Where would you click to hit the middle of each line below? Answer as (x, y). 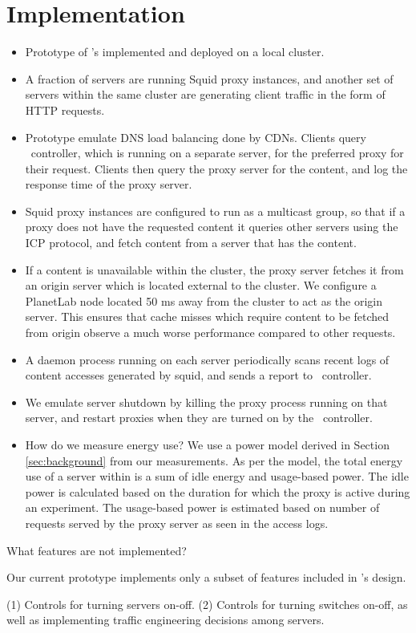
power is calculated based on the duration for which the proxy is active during (218, 491)
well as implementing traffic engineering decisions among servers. (166, 620)
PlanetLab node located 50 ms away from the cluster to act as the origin (204, 300)
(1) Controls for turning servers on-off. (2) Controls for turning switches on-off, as (207, 604)
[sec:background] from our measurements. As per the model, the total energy (214, 460)
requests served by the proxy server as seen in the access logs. (177, 523)
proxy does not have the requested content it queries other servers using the (212, 227)
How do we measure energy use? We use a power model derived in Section (207, 444)
